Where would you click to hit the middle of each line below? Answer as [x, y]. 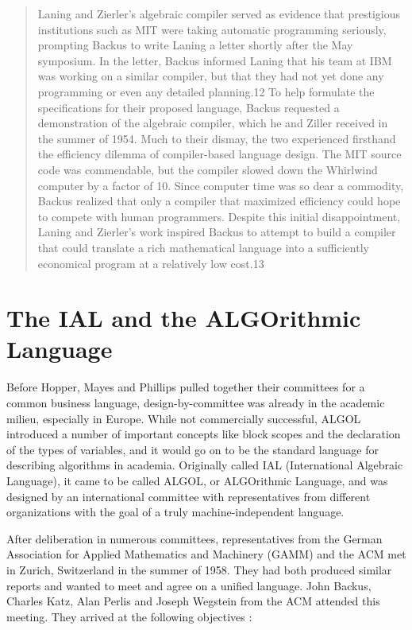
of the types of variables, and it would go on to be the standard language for [193, 449]
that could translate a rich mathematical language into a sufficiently [203, 247]
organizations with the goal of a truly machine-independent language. [175, 512]
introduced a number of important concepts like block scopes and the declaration [204, 434]
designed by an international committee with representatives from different [189, 496]
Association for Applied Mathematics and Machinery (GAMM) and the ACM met [206, 554]
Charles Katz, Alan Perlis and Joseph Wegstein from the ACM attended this [193, 601]
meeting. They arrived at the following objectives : [129, 616]
